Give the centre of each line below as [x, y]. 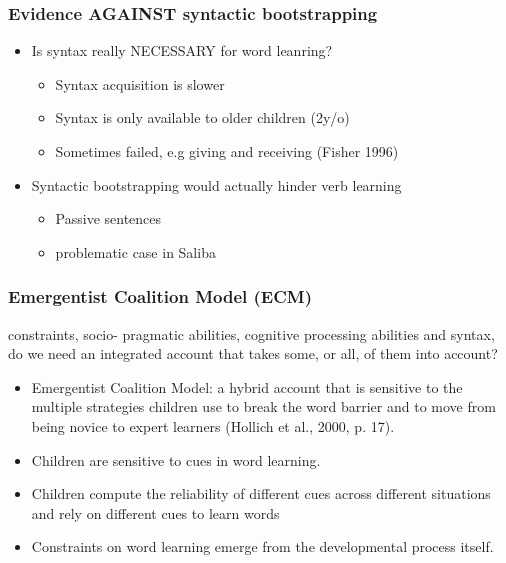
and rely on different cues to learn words [155, 512]
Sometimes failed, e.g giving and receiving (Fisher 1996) [227, 151]
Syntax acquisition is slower [140, 83]
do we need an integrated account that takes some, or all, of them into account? [253, 353]
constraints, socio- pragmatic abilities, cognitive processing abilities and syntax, [251, 333]
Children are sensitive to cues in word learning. [176, 459]
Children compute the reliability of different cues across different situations [261, 493]
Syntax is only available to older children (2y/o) [202, 117]
